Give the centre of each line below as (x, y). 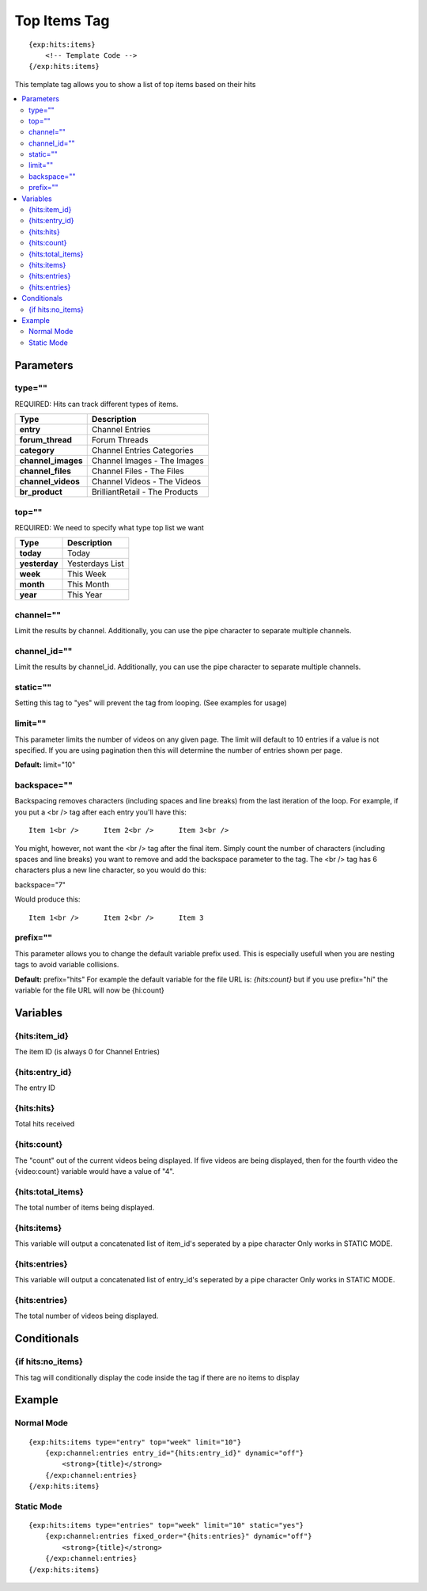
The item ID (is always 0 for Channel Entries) (87, 1052)
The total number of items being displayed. (85, 1208)
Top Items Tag (62, 21)
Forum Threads (120, 440)
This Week (87, 574)
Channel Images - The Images (148, 461)
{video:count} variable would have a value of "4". (94, 1171)
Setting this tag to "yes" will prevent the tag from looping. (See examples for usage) (151, 703)
